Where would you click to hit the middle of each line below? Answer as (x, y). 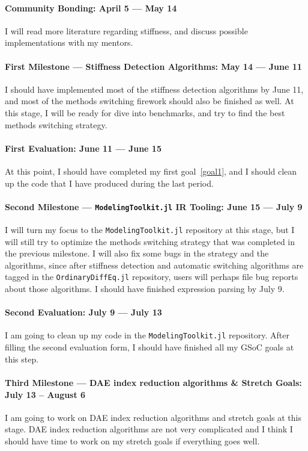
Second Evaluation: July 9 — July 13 (83, 312)
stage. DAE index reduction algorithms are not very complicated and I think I (149, 429)
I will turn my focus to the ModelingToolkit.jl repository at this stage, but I (150, 229)
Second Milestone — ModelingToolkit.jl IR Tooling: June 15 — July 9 (154, 206)
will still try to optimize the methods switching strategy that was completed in (150, 241)
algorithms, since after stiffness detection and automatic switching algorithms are (154, 265)
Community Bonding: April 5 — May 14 (91, 8)
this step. (22, 359)
